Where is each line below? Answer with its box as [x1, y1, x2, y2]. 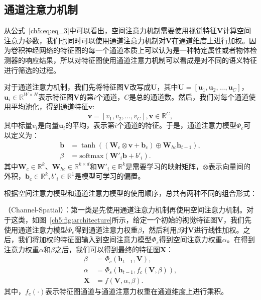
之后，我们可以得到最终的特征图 [54, 244, 160, 254]
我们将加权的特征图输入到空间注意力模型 [18, 234, 152, 245]
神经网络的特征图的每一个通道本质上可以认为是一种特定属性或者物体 [25, 45, 250, 55]
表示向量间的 [208, 161, 250, 171]
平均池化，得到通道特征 [11, 101, 88, 112]
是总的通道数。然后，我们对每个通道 [129, 91, 249, 102]
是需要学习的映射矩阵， [125, 161, 203, 171]
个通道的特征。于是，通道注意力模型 [116, 120, 236, 130]
